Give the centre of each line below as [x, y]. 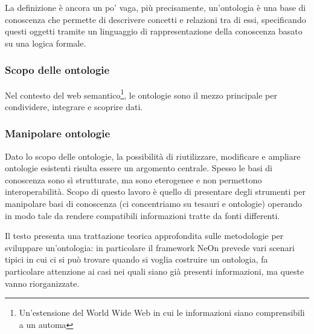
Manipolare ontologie [57, 133]
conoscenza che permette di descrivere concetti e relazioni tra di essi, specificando [155, 19]
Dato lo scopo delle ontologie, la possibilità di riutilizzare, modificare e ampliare [153, 156]
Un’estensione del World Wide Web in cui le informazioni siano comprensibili [162, 313]
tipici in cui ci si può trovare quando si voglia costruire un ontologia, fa [136, 259]
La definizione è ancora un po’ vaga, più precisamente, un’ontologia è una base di [155, 7]
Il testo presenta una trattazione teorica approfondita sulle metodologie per [144, 236]
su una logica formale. [46, 43]
